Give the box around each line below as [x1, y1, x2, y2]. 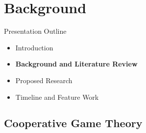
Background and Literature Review [15, 59, 138, 69]
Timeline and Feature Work [15, 91, 99, 102]
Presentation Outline [4, 26, 67, 36]
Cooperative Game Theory [4, 115, 143, 131]
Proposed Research [15, 75, 73, 85]
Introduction [15, 42, 53, 52]
